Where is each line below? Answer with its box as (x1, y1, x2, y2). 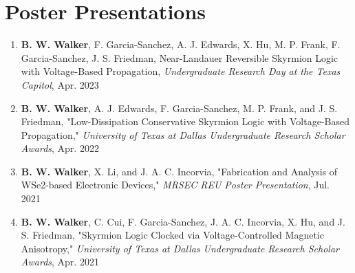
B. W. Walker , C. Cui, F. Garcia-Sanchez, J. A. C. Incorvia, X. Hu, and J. (21, 214, 345, 228)
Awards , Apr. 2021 (21, 254, 99, 269)
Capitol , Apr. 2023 (21, 77, 99, 91)
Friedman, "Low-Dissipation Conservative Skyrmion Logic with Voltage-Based (21, 114, 349, 129)
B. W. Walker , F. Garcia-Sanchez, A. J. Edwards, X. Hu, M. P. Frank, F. (21, 37, 341, 52)
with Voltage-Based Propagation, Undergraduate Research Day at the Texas (21, 64, 341, 78)
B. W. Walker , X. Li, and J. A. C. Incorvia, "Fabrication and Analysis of (21, 164, 338, 178)
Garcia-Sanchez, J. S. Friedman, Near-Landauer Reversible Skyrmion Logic (21, 50, 338, 65)
